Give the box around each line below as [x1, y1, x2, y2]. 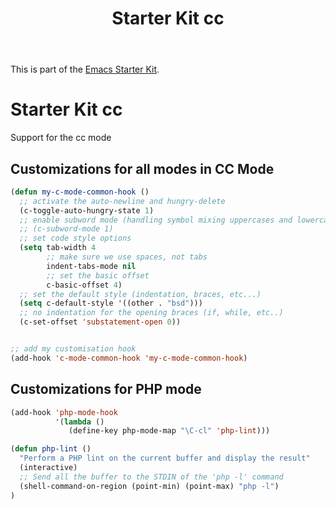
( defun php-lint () [10, 444, 92, 454]
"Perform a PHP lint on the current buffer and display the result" [19, 453, 311, 464]
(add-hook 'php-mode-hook [10, 407, 118, 417]
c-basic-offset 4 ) [46, 280, 123, 290]
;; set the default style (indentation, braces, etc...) [19, 289, 262, 299]
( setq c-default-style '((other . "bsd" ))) [19, 298, 203, 309]
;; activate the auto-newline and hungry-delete [19, 196, 226, 206]
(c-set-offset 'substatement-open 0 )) [19, 317, 182, 327]
